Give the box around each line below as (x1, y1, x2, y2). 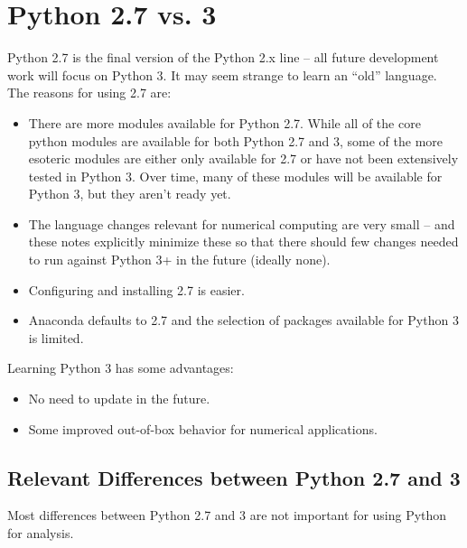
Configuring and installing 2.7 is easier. (28, 280, 245, 299)
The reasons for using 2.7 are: (7, 83, 172, 102)
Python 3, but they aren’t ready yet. (28, 184, 231, 203)
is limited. (28, 328, 84, 347)
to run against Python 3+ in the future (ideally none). (28, 250, 331, 269)
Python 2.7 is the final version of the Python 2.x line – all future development (7, 48, 439, 67)
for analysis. (7, 524, 74, 543)
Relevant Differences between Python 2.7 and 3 (7, 463, 461, 491)
